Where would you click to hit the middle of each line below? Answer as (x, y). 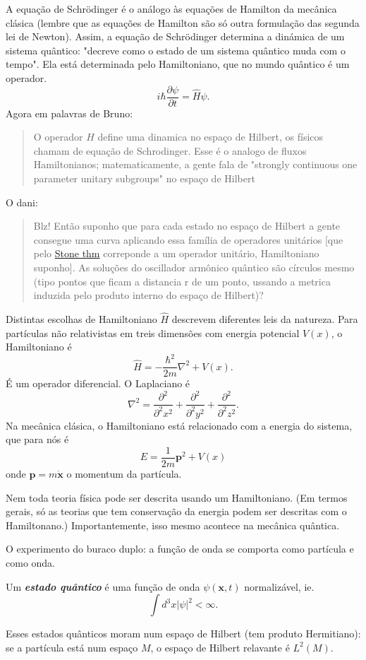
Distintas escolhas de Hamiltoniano (81, 318)
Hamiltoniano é (39, 347)
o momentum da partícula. (124, 474)
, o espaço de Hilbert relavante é (220, 647)
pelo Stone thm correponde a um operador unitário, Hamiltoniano (176, 253)
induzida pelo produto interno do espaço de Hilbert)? (148, 295)
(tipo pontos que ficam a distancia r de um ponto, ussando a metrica (182, 281)
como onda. (30, 563)
